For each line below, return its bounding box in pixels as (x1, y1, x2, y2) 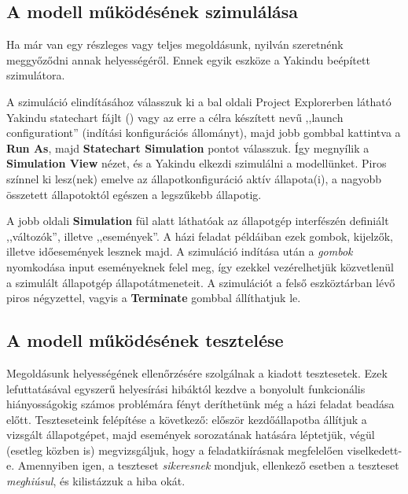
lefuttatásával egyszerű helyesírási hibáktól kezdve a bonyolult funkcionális (6, 380, 366, 396)
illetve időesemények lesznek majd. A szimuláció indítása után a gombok (6, 243, 353, 260)
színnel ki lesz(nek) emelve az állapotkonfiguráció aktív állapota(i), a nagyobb (6, 170, 381, 186)
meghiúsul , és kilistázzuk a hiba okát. (6, 473, 186, 489)
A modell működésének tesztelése (6, 328, 284, 352)
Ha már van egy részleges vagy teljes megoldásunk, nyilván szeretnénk (6, 36, 344, 53)
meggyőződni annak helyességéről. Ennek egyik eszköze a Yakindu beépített (6, 51, 370, 68)
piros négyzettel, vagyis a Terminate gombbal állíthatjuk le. (6, 289, 301, 306)
